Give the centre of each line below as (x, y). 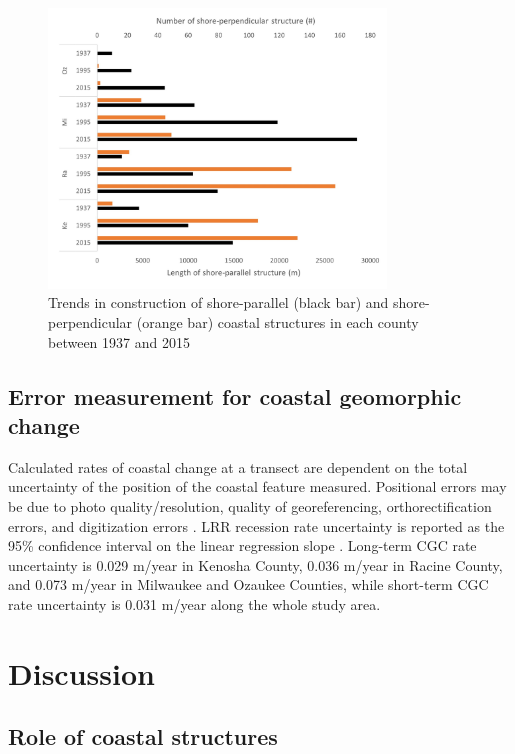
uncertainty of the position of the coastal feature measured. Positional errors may (257, 486)
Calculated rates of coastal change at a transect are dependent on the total (238, 466)
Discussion (81, 672)
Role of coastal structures (143, 736)
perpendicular (90, 322)
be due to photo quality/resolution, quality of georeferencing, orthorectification (250, 506)
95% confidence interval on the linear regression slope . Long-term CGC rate (242, 545)
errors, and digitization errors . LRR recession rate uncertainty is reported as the (256, 525)
